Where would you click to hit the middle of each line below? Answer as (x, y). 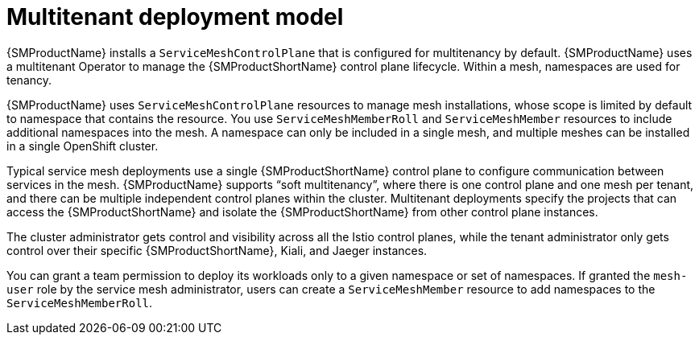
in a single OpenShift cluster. (83, 146)
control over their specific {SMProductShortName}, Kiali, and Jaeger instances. (217, 250)
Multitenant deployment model (175, 17)
